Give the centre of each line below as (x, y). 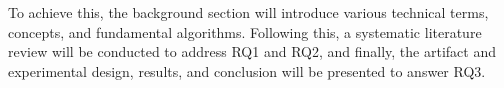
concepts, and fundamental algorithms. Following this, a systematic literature (245, 31)
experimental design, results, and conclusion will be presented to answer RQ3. (247, 70)
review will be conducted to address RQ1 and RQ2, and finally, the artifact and (252, 51)
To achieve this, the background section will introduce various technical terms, (248, 12)
